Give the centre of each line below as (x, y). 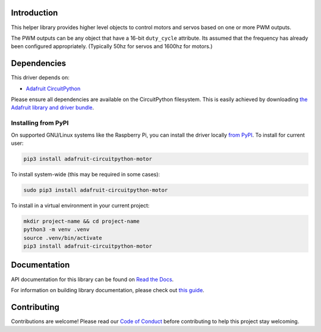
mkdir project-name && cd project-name (81, 221)
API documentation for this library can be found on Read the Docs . (92, 279)
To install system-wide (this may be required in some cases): (86, 174)
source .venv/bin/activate (63, 238)
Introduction (34, 13)
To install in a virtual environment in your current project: (80, 205)
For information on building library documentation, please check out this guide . (108, 290)
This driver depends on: (40, 78)
